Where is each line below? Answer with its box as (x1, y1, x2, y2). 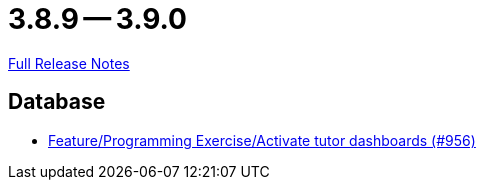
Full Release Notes (8, 54, 130, 72)
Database (8, 89, 106, 115)
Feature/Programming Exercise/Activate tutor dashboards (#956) (48, 131, 476, 149)
